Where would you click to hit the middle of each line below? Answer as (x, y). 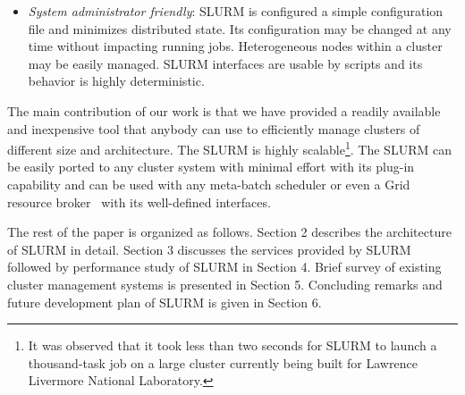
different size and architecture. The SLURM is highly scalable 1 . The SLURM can (229, 148)
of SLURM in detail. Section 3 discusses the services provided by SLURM (209, 249)
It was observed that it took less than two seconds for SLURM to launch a (232, 345)
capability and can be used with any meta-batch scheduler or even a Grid (209, 184)
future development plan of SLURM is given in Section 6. (165, 302)
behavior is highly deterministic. (116, 81)
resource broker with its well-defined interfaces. (139, 202)
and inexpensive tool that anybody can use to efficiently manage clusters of (214, 128)
